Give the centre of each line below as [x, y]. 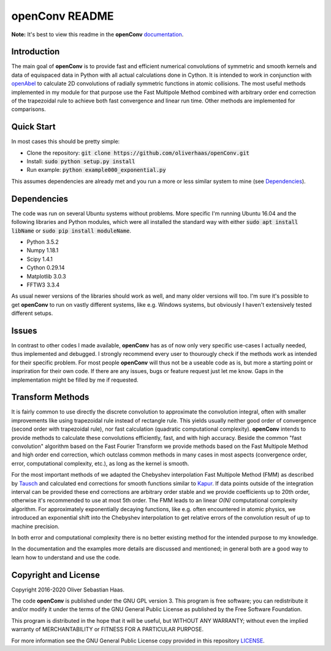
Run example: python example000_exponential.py [96, 170]
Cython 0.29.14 [46, 268]
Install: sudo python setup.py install [81, 161]
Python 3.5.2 [43, 242]
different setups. [32, 314]
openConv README [63, 16]
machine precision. [35, 526]
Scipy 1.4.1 [40, 259]
